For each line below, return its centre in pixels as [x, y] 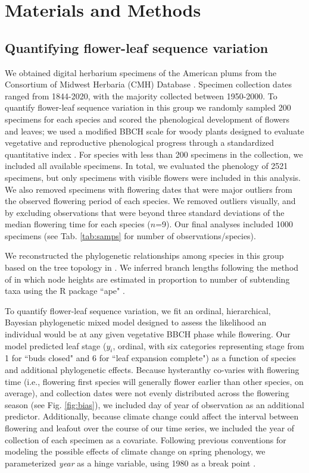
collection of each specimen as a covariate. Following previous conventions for [146, 439]
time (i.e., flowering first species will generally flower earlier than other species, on [154, 381]
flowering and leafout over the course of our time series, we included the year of [150, 428]
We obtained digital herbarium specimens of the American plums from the [141, 72]
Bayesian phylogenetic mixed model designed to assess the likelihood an [136, 322]
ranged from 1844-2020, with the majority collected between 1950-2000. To [141, 95]
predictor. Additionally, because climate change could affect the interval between [152, 416]
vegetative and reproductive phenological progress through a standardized [140, 142]
